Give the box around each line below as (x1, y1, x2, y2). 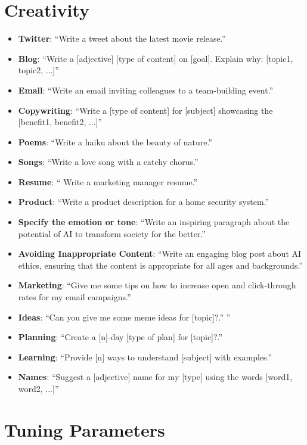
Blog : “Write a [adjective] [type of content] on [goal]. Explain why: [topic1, (18, 52, 293, 64)
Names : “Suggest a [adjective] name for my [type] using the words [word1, (18, 371, 293, 383)
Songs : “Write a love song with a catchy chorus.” (18, 155, 199, 168)
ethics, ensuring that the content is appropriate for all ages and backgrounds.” (18, 259, 303, 271)
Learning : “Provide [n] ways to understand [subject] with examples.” (18, 350, 272, 363)
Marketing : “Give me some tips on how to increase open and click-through (18, 279, 296, 291)
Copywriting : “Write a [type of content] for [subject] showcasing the (18, 104, 273, 116)
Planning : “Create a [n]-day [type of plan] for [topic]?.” (18, 331, 223, 343)
